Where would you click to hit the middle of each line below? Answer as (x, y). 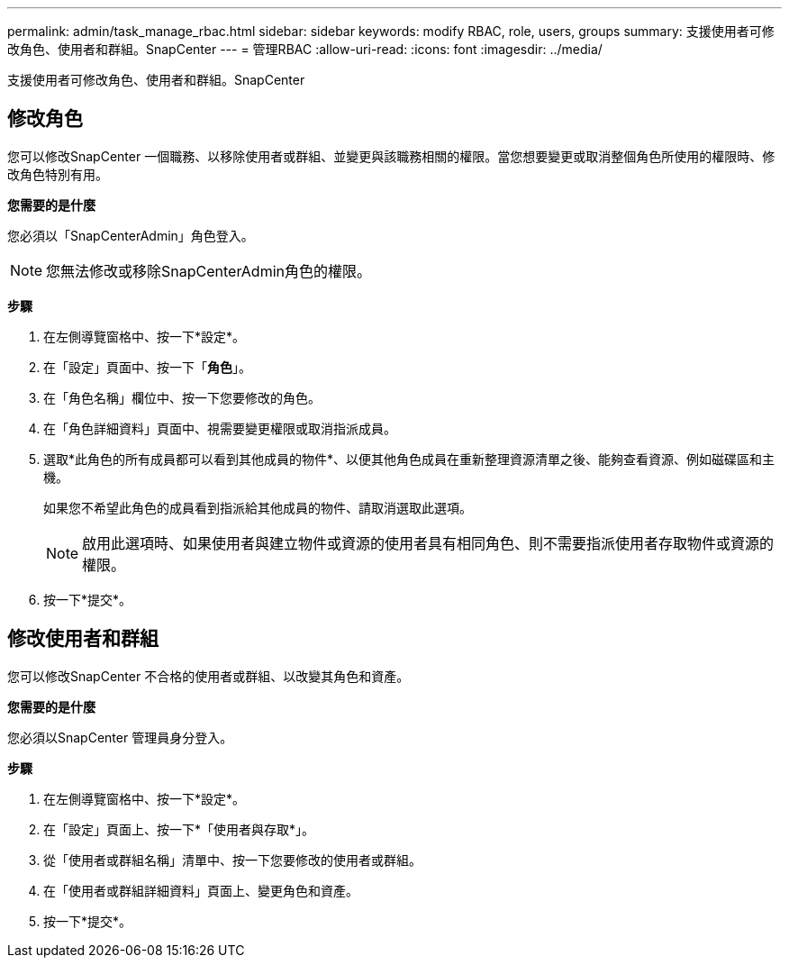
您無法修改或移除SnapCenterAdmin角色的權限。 (209, 271)
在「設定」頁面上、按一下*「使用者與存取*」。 (179, 829)
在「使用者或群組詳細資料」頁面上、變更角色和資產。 (201, 890)
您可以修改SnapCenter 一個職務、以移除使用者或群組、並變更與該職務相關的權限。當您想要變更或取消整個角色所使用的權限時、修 (391, 156)
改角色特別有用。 (58, 174)
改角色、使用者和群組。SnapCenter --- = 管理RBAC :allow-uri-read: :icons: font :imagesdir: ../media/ (305, 49)
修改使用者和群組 (83, 639)
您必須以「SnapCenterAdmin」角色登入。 (131, 235)
